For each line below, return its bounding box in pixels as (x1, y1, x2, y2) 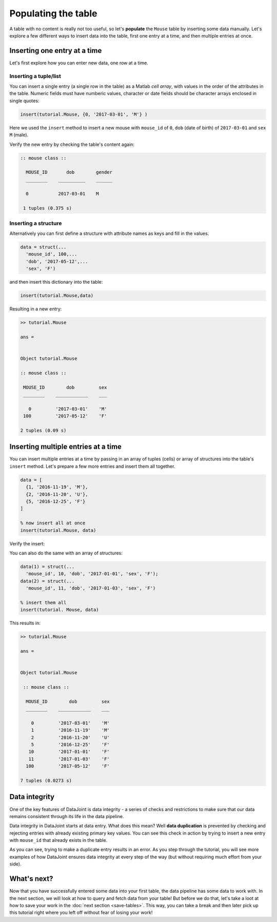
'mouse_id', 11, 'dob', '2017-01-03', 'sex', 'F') (26, 585, 156, 591)
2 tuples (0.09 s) (20, 427, 67, 433)
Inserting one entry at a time (9, 46, 102, 55)
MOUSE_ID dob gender (26, 170, 113, 175)
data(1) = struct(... (20, 563, 75, 569)
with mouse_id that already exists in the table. (9, 837, 108, 843)
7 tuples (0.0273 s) (20, 778, 72, 784)
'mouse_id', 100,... (26, 251, 77, 257)
